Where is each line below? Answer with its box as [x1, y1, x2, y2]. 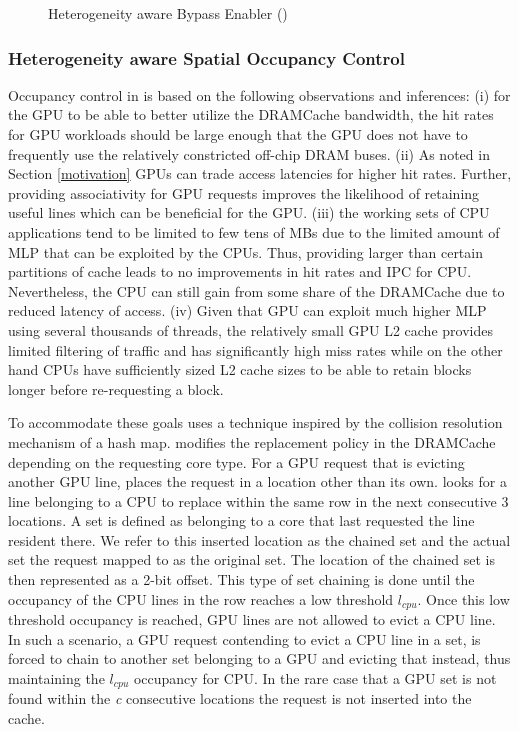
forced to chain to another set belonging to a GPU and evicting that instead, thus [8, 648, 511, 669]
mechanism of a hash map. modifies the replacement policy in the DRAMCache [8, 431, 496, 452]
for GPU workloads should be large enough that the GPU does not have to [8, 124, 468, 144]
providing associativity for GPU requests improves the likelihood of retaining [8, 182, 480, 203]
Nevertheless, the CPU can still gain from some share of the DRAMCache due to [8, 280, 505, 301]
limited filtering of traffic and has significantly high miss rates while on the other [8, 339, 503, 360]
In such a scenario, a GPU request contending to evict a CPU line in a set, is [8, 628, 481, 649]
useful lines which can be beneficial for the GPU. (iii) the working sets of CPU [8, 202, 490, 223]
